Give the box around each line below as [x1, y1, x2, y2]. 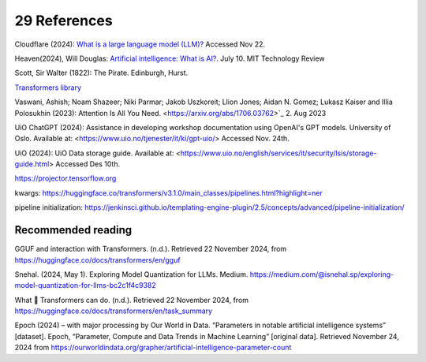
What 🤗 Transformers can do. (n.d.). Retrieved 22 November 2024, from [14, 295, 248, 304]
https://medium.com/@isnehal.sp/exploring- [249, 269, 394, 279]
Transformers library [14, 83, 82, 92]
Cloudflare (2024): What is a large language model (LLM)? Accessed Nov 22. [14, 39, 266, 49]
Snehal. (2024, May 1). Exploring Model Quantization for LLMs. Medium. [14, 269, 248, 279]
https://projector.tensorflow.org [14, 174, 117, 183]
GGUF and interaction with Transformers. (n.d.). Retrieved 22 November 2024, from [14, 244, 287, 254]
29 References [14, 12, 114, 29]
